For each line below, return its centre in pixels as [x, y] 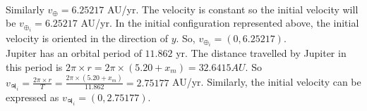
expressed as [32, 97]
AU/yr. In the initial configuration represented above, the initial [220, 23]
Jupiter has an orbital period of [74, 53]
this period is [34, 66]
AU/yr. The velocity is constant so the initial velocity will [233, 9]
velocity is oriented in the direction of [87, 38]
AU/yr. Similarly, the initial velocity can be [267, 82]
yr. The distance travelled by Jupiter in [261, 53]
